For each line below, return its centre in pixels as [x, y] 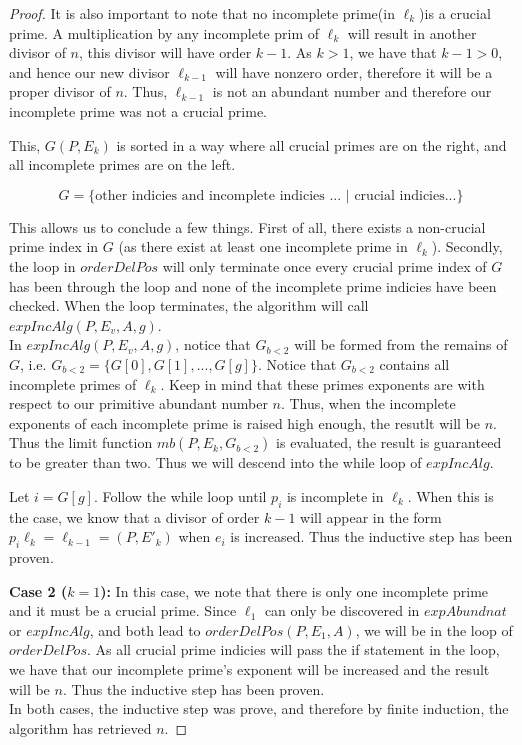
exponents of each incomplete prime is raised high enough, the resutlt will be [244, 422]
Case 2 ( [38, 590]
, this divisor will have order [165, 52]
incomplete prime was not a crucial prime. [138, 110]
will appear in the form [371, 516]
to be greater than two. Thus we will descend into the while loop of [215, 462]
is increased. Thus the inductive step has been [371, 536]
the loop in [42, 265]
